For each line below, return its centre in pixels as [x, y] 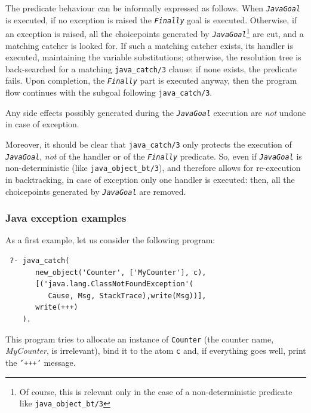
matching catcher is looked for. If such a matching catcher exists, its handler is [150, 45]
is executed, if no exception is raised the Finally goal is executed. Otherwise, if [151, 19]
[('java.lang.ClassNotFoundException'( [114, 284]
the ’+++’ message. [41, 362]
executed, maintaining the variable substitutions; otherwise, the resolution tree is [153, 57]
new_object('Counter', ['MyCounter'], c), [121, 272]
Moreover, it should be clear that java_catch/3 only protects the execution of [149, 144]
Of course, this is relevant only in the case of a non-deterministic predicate [156, 391]
